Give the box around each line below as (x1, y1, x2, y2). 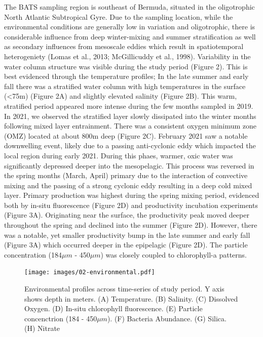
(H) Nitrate (24, 323, 60, 333)
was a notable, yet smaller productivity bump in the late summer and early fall (4, 229, 250, 240)
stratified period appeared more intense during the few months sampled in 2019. (4, 100, 253, 111)
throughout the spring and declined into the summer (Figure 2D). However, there (4, 220, 257, 230)
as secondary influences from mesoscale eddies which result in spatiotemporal (4, 41, 244, 52)
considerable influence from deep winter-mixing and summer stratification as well (4, 31, 256, 41)
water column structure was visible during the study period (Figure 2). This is (4, 61, 248, 71)
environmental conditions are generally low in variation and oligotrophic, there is (4, 21, 255, 32)
